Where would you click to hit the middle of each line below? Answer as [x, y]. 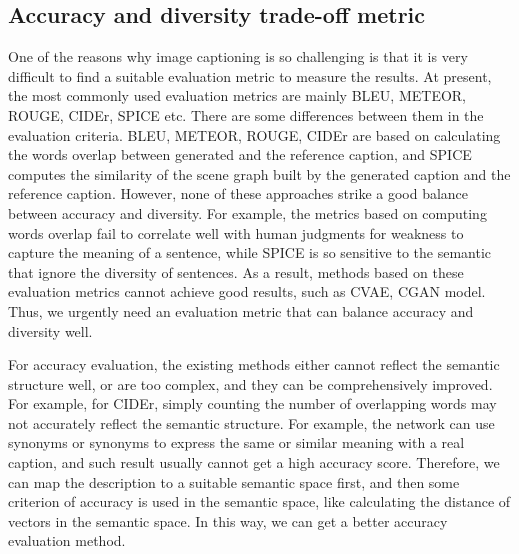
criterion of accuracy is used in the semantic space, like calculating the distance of [259, 501]
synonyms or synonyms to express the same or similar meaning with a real [236, 442]
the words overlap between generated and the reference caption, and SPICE [240, 154]
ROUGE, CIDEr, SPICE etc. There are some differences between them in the [246, 114]
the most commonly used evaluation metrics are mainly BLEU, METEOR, [237, 95]
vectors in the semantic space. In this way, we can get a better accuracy [228, 520]
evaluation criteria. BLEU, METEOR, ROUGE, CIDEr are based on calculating [254, 134]
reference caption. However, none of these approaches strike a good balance [238, 193]
